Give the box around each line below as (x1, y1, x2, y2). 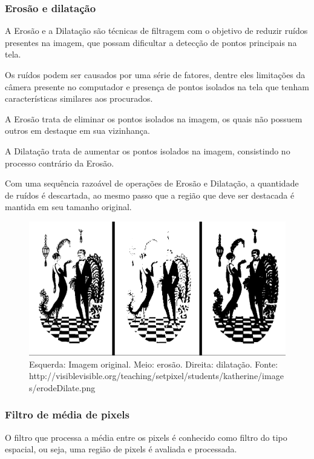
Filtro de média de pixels (5, 407, 129, 422)
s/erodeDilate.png (29, 381, 96, 394)
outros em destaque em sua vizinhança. (5, 124, 150, 137)
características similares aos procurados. (5, 92, 153, 105)
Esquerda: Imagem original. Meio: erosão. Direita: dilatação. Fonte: (29, 357, 278, 370)
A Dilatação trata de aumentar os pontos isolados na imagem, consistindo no (5, 144, 290, 157)
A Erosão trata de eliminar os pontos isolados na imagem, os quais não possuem (5, 112, 303, 125)
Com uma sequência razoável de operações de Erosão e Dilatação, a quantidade (5, 177, 299, 190)
